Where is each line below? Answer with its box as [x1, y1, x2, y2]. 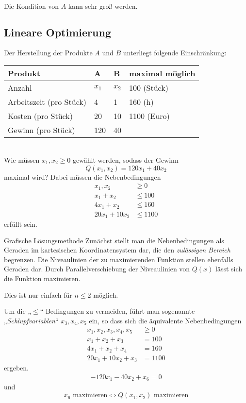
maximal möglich [129, 67, 196, 79]
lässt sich [215, 264, 243, 274]
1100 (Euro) [129, 110, 170, 122]
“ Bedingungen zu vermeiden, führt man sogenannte [40, 306, 195, 316]
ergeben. [4, 363, 29, 373]
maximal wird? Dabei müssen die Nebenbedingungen [4, 171, 161, 182]
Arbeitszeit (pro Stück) [8, 96, 86, 108]
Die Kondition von [4, 1, 59, 11]
